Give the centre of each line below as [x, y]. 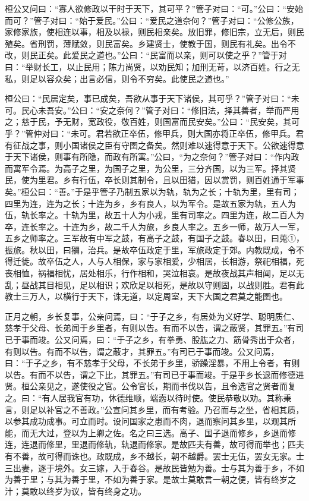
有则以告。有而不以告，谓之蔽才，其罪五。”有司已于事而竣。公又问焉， [142, 351]
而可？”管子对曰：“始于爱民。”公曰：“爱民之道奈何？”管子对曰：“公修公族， [152, 20]
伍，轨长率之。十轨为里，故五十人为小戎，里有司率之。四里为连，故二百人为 [154, 215]
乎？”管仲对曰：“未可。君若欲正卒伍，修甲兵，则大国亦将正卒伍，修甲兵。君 [154, 133]
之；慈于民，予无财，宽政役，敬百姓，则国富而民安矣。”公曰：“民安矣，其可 [152, 122]
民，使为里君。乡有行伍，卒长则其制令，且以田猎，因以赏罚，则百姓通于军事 [154, 180]
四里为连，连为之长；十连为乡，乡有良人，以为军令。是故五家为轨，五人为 [150, 203]
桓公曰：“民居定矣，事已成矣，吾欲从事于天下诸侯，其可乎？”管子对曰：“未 [152, 98]
